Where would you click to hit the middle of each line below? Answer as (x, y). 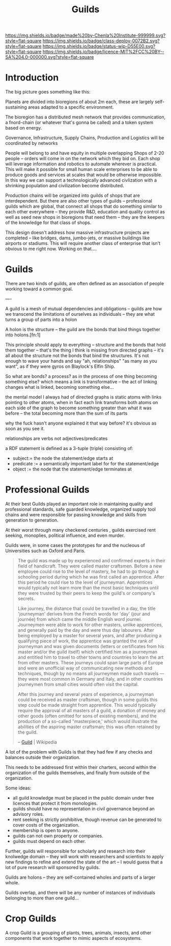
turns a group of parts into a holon (41, 319)
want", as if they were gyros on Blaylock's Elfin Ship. (60, 366)
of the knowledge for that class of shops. (48, 222)
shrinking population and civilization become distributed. (65, 186)
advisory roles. (28, 814)
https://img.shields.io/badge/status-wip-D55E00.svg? (99, 46)
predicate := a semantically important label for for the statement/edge (86, 464)
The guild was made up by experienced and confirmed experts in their (91, 561)
